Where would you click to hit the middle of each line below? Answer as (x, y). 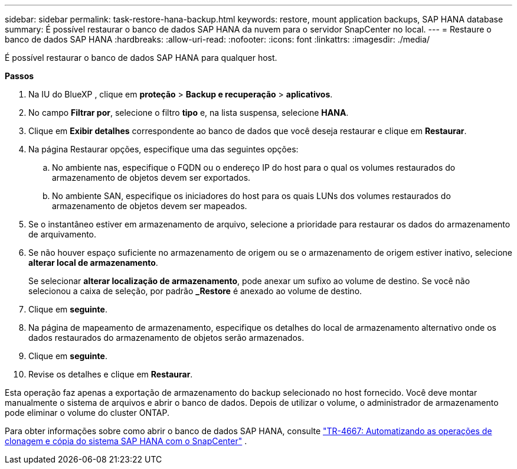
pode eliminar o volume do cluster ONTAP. (87, 413)
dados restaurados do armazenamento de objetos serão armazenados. (166, 338)
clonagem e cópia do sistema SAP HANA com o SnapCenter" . (126, 441)
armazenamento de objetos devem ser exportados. (151, 177)
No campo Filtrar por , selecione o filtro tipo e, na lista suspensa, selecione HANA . (189, 113)
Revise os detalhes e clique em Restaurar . (111, 374)
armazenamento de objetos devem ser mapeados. (150, 206)
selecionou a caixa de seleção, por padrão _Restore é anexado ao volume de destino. (195, 291)
